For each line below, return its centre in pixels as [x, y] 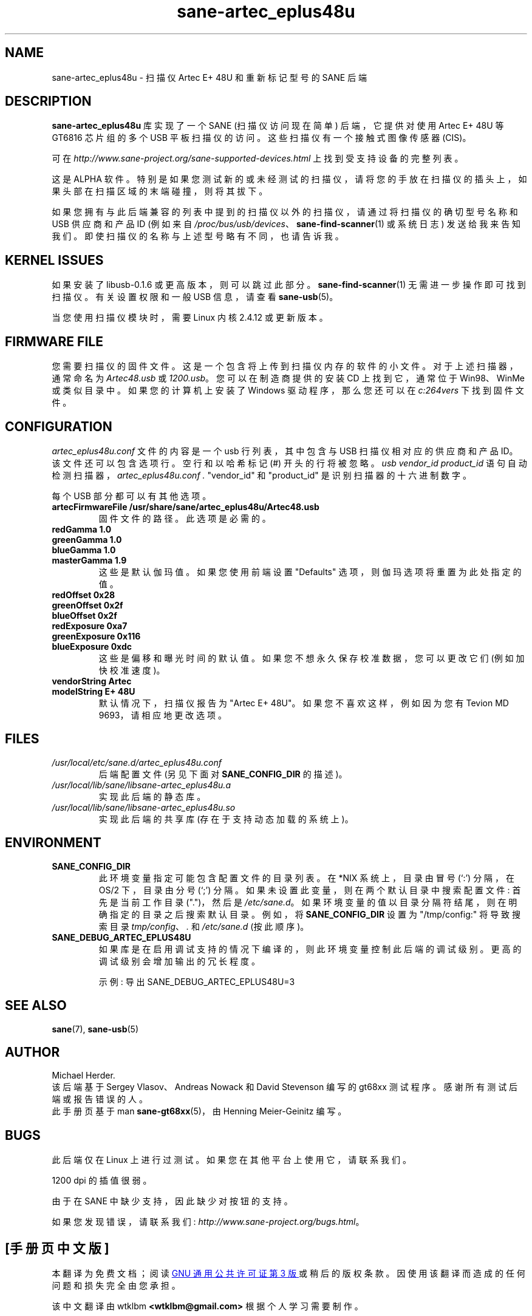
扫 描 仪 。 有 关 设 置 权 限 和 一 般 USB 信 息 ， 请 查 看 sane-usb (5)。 [195, 297]
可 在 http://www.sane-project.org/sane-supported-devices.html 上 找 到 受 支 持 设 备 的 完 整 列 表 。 [257, 159]
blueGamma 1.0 [84, 550]
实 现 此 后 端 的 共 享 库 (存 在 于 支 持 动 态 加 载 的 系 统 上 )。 [226, 819]
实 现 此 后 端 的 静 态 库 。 [152, 796]
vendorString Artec [92, 681]
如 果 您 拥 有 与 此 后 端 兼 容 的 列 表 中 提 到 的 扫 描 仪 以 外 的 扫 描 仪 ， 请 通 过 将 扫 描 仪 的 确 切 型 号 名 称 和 [285, 212]
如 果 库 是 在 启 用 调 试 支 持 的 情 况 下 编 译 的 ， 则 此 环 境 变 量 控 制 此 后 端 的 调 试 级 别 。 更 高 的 [310, 949]
